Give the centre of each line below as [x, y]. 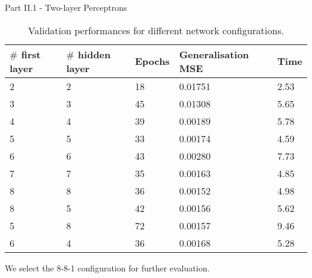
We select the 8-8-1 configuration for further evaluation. [107, 267]
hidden [94, 54]
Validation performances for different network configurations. [156, 30]
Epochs [152, 61]
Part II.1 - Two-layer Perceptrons [66, 7]
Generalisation [214, 54]
